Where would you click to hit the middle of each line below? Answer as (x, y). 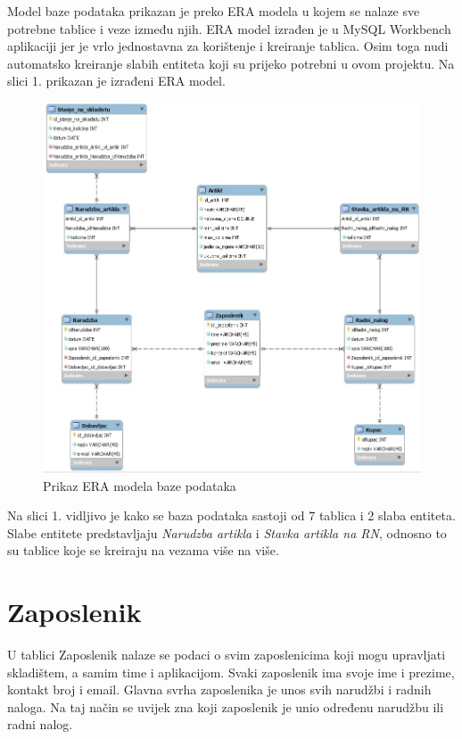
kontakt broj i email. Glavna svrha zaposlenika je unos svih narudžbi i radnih (219, 689)
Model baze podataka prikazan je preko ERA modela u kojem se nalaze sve (214, 11)
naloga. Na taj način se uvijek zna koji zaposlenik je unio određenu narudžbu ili (226, 706)
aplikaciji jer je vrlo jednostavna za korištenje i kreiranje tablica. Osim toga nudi (228, 46)
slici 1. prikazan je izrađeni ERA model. (116, 81)
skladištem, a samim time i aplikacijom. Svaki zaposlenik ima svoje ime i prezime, (231, 672)
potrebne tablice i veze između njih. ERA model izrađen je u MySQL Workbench (229, 28)
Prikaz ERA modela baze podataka (140, 485)
